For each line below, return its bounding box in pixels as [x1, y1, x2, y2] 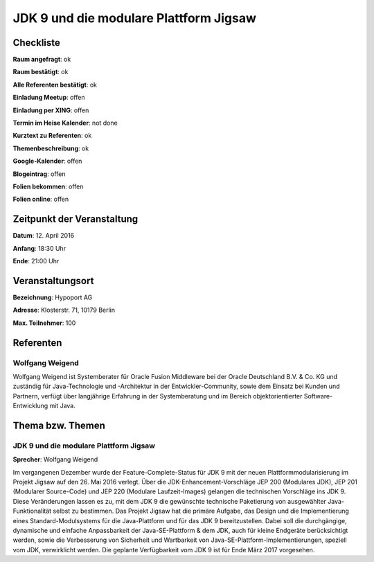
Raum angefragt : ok [12, 55, 71, 64]
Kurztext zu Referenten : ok [12, 132, 92, 140]
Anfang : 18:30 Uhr [12, 244, 66, 252]
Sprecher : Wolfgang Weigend [12, 455, 98, 464]
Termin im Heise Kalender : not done [12, 118, 118, 128]
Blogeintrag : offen [12, 170, 66, 178]
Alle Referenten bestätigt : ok [12, 80, 97, 89]
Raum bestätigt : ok [12, 68, 69, 76]
